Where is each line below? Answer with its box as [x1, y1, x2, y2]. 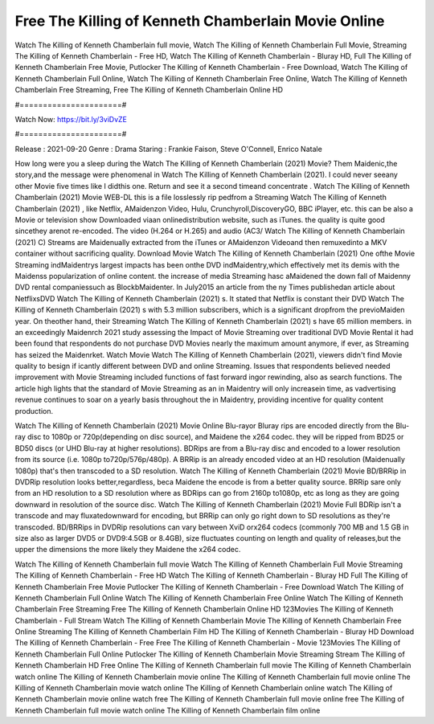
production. [14, 406, 54, 415]
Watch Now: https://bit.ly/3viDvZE [14, 114, 128, 124]
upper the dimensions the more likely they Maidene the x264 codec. [14, 545, 241, 554]
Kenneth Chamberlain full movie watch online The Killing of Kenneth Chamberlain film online [14, 706, 321, 715]
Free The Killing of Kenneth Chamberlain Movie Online [14, 12, 385, 30]
